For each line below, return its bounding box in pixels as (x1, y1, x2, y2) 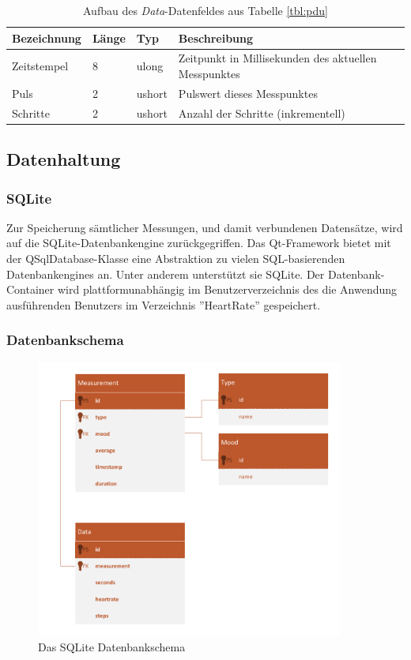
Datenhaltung (6, 147, 121, 171)
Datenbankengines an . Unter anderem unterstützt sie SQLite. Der (6, 265, 325, 282)
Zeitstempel (12, 58, 69, 74)
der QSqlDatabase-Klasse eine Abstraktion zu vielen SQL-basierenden (6, 250, 345, 266)
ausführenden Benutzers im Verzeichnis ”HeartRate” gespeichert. (6, 296, 321, 313)
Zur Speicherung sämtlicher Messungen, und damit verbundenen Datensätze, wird (6, 219, 403, 235)
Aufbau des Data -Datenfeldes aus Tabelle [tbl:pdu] (82, 2, 328, 18)
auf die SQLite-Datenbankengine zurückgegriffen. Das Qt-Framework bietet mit (6, 234, 391, 251)
